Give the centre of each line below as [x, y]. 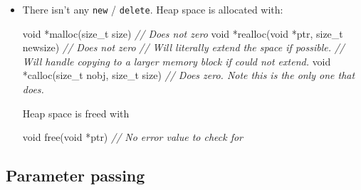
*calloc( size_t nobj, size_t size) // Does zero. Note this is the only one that [189, 75]
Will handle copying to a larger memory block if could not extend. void [177, 61]
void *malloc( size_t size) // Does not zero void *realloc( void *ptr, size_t [183, 33]
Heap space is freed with [76, 113]
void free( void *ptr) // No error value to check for [133, 137]
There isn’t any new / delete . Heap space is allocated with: [153, 9]
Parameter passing [75, 175]
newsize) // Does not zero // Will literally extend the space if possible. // [183, 47]
